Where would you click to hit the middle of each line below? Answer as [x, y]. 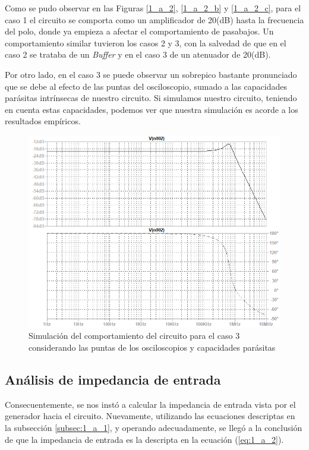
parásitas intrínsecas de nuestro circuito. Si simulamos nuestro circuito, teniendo [151, 98]
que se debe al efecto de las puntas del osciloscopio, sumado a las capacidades [146, 86]
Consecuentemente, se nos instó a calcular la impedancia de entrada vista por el [150, 404]
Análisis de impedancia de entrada [113, 379]
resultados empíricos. [43, 121]
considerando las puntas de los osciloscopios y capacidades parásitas [152, 347]
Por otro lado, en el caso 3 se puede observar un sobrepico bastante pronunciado [151, 74]
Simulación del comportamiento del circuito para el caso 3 [134, 336]
